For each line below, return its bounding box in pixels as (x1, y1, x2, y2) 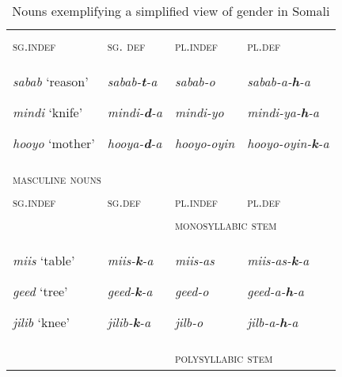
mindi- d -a (107, 103, 162, 121)
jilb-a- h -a (247, 313, 298, 331)
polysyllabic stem (174, 348, 273, 367)
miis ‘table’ (13, 251, 75, 269)
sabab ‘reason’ (13, 72, 89, 90)
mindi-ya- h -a (247, 103, 320, 121)
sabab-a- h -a (247, 72, 310, 90)
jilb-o (174, 313, 203, 331)
